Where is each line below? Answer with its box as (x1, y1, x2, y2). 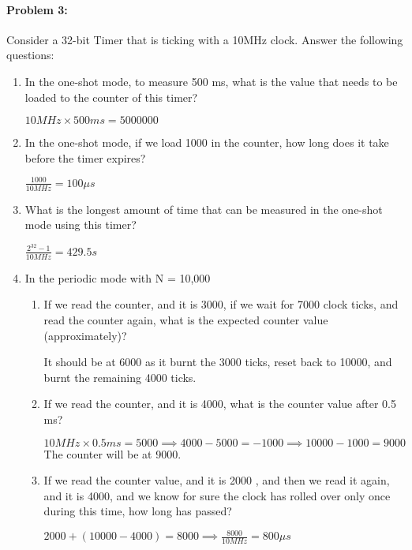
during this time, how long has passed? (43, 503, 232, 519)
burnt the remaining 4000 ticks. (43, 369, 197, 385)
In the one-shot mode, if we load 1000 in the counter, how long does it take (24, 134, 389, 151)
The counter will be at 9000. (43, 445, 182, 462)
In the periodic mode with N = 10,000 (24, 269, 211, 286)
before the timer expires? (24, 149, 146, 166)
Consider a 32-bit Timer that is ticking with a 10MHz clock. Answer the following (6, 31, 403, 47)
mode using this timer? (24, 216, 137, 233)
